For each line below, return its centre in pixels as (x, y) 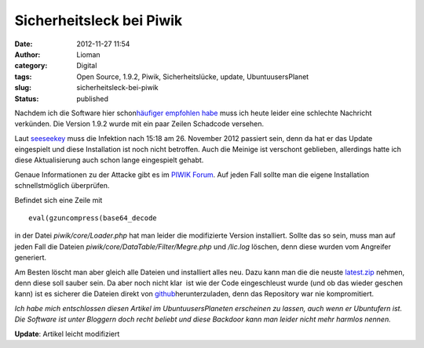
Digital (87, 66)
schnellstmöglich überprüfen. (62, 186)
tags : (23, 76)
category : (31, 66)
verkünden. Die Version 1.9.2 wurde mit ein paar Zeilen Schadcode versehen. (139, 124)
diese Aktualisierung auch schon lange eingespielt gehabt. (109, 160)
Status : (27, 99)
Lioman (89, 54)
